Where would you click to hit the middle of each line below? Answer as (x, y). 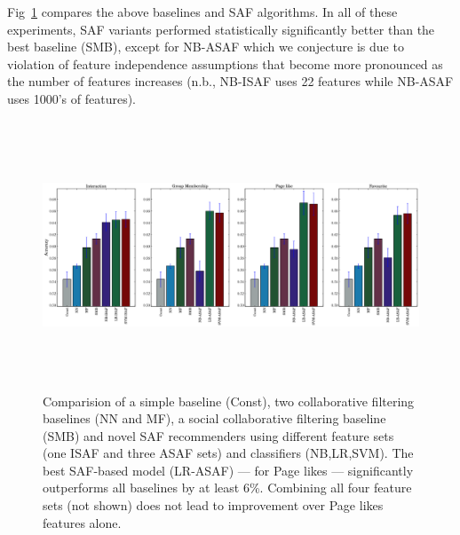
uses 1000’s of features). (71, 98)
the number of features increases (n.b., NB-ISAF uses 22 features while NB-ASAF (230, 81)
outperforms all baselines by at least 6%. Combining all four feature (227, 488)
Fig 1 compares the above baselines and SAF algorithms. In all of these (202, 12)
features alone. (82, 522)
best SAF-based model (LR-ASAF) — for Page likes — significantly (228, 470)
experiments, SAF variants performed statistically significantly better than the (221, 29)
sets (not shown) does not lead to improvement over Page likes (213, 505)
